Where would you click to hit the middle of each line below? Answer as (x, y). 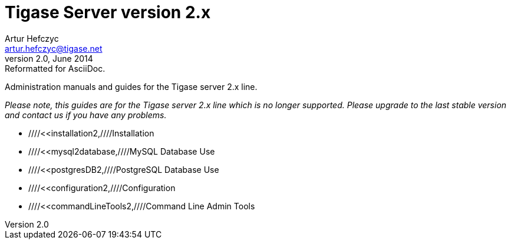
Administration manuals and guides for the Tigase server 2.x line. (131, 86)
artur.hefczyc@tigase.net (54, 48)
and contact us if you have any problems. (86, 115)
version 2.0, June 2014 (49, 58)
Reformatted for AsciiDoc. (55, 68)
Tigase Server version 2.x (108, 12)
